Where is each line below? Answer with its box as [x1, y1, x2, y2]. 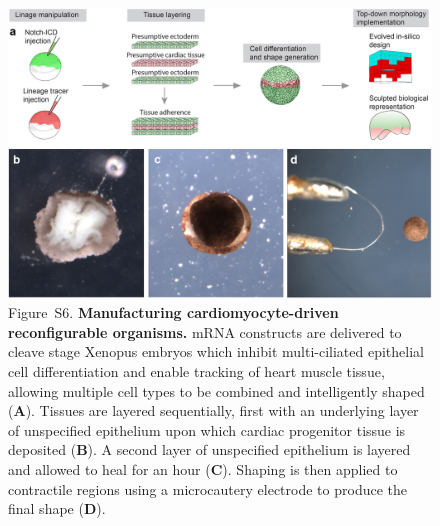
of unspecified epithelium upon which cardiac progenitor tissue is [8, 419, 406, 440]
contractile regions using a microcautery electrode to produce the [8, 478, 407, 499]
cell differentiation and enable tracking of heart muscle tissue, [8, 361, 385, 382]
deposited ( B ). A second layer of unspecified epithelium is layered [8, 439, 411, 460]
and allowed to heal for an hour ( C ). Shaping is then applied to [8, 459, 398, 480]
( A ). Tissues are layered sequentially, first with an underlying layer [8, 400, 419, 421]
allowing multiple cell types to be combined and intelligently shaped [8, 380, 425, 401]
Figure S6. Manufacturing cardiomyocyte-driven [8, 302, 339, 323]
